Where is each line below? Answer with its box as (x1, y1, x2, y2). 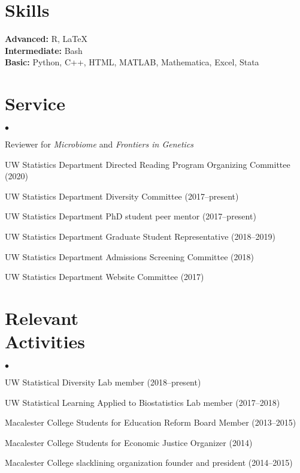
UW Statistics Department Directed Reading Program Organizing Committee (5, 158, 290, 170)
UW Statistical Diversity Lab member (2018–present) (5, 376, 201, 388)
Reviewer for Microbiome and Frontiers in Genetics (5, 138, 194, 150)
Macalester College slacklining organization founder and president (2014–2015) (5, 456, 293, 469)
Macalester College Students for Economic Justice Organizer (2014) (5, 436, 253, 448)
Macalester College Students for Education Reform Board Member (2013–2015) (5, 416, 296, 429)
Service (5, 91, 65, 116)
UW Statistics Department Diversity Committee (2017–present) (5, 189, 239, 202)
